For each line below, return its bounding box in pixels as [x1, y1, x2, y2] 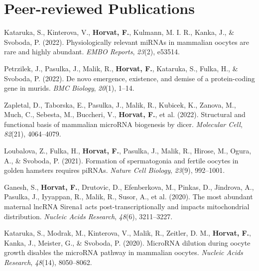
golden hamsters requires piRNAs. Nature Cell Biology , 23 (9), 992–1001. [4, 165, 225, 175]
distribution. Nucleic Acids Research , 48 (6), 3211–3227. [4, 211, 173, 221]
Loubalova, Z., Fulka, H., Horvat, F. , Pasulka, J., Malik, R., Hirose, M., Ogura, [4, 145, 252, 156]
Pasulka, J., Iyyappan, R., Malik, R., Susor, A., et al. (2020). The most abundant [4, 191, 253, 202]
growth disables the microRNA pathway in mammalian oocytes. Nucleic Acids [4, 247, 243, 258]
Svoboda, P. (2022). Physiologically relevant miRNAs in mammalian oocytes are [4, 36, 250, 47]
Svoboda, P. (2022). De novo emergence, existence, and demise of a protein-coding [4, 73, 255, 83]
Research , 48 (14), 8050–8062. [4, 257, 92, 267]
